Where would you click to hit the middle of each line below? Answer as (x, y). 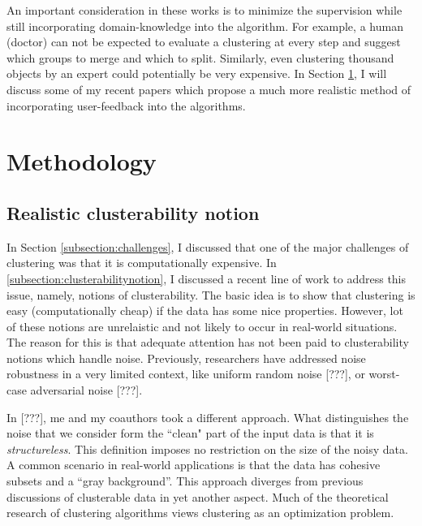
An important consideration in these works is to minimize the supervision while (205, 10)
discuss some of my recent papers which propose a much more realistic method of (209, 89)
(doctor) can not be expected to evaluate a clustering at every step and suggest (204, 42)
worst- (384, 374)
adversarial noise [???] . (86, 390)
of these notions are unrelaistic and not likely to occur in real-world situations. (202, 326)
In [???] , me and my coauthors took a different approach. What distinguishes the (208, 417)
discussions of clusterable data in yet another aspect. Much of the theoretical (198, 496)
